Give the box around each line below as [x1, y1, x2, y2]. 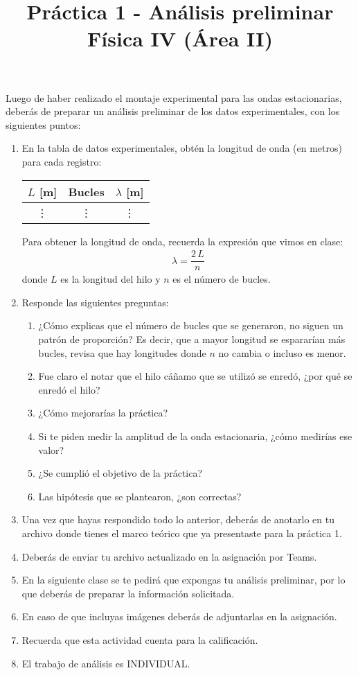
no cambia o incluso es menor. [218, 345, 346, 360]
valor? [38, 442, 64, 457]
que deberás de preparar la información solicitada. [21, 586, 235, 600]
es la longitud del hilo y [60, 272, 161, 286]
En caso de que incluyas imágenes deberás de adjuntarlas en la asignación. [21, 609, 337, 624]
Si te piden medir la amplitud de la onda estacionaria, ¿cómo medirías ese [38, 428, 352, 443]
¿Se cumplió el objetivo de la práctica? [38, 466, 203, 480]
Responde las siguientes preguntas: [21, 295, 169, 309]
